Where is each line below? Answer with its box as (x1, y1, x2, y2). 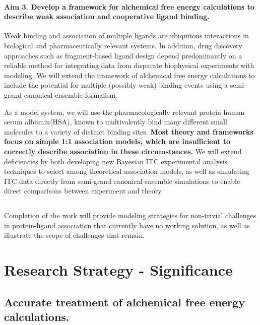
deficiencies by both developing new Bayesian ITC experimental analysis (4, 156, 228, 166)
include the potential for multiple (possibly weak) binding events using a (4, 80, 228, 90)
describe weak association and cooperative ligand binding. (4, 11, 210, 22)
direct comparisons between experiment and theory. (4, 185, 163, 196)
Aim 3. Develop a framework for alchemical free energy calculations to (4, 1, 254, 12)
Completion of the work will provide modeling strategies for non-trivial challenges (4, 210, 256, 221)
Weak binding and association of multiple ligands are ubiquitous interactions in (4, 30, 249, 41)
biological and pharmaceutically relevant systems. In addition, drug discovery (4, 40, 242, 50)
